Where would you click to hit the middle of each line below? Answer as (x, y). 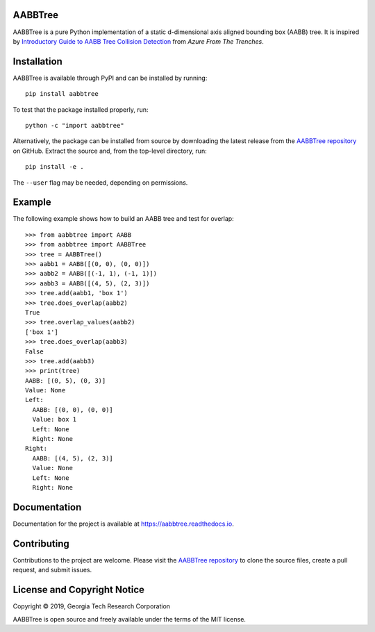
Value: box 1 (55, 419)
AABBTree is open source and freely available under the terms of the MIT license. (130, 619)
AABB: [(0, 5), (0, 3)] (66, 381)
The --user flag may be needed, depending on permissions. (100, 182)
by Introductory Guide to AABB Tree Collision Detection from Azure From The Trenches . (138, 41)
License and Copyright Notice (79, 590)
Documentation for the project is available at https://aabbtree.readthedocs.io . (123, 524)
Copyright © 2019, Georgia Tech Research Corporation (91, 606)
